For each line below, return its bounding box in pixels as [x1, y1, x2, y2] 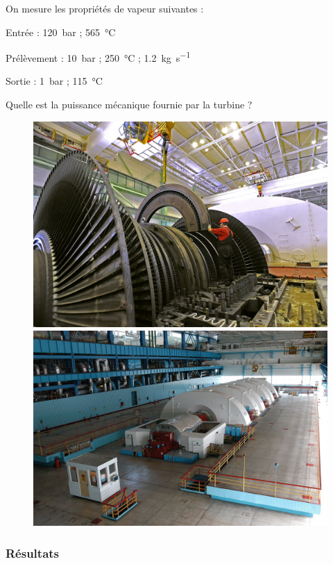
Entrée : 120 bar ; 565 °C [6, 24, 116, 39]
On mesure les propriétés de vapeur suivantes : [6, 1, 204, 15]
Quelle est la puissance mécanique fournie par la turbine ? [6, 97, 253, 112]
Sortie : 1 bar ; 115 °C [6, 74, 103, 88]
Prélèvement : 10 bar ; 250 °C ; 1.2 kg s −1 [6, 49, 191, 65]
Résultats [6, 544, 60, 561]
